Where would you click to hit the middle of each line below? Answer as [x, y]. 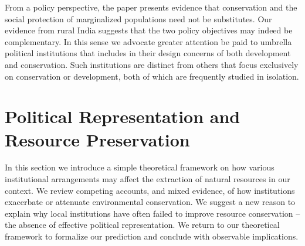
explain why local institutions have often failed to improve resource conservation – [152, 213]
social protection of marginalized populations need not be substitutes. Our [138, 18]
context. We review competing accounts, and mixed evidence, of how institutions [150, 190]
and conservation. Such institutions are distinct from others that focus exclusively [152, 64]
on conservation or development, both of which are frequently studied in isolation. [152, 76]
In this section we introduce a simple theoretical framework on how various [140, 167]
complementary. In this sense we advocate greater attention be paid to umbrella [148, 41]
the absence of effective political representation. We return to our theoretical [142, 225]
